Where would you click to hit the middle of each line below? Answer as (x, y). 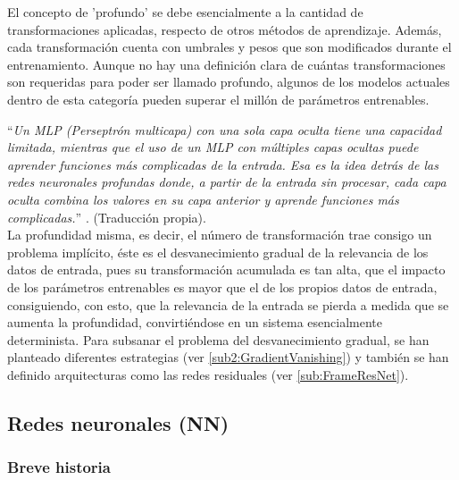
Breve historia (59, 467)
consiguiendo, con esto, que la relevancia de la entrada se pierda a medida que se (228, 304)
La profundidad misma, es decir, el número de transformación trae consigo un (220, 235)
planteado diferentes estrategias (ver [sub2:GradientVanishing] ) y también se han (228, 357)
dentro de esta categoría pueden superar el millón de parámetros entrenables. (218, 99)
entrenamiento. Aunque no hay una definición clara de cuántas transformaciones (226, 64)
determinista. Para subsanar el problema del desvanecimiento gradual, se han (218, 339)
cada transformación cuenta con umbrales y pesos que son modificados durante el (229, 47)
